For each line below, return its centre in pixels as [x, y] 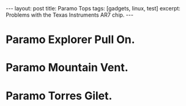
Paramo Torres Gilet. [59, 96]
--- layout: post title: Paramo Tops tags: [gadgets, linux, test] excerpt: [93, 8]
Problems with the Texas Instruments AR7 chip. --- [70, 15]
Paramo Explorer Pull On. [70, 40]
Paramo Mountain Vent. [67, 68]
